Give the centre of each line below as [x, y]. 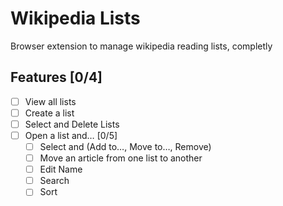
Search [54, 181]
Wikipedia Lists [75, 18]
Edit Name [61, 169]
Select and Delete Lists [72, 124]
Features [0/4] [56, 77]
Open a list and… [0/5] [71, 135]
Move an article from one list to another [121, 158]
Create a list [49, 113]
